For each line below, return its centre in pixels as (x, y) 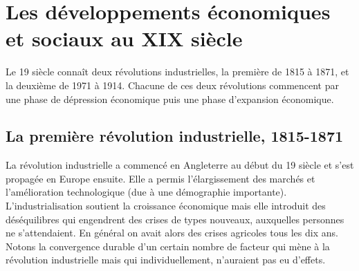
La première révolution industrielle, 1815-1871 (175, 136)
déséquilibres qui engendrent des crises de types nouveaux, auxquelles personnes (175, 219)
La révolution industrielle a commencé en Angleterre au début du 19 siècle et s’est (180, 165)
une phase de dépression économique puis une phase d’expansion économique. (170, 99)
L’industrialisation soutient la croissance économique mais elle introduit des (166, 206)
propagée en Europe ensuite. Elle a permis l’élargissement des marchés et (160, 178)
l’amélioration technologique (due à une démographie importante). (146, 192)
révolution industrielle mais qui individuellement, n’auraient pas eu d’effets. (166, 260)
